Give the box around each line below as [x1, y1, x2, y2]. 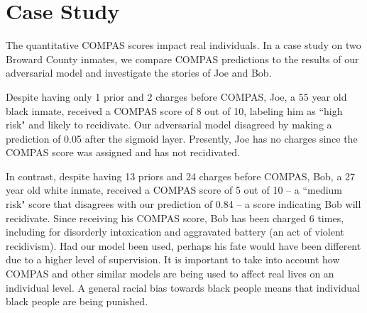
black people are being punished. [6, 294, 148, 309]
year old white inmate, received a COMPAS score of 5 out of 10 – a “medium [6, 182, 343, 197]
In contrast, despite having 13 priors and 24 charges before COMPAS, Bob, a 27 [6, 168, 356, 183]
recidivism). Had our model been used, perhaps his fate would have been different [6, 238, 361, 253]
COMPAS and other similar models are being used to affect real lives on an [6, 266, 334, 281]
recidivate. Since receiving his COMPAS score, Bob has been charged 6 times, [6, 210, 344, 225]
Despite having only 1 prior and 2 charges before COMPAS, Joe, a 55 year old [6, 89, 347, 104]
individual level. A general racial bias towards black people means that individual [6, 280, 360, 295]
